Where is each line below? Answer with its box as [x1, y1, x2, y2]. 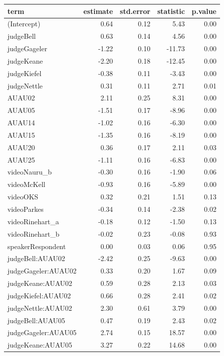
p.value [192, 5, 217, 16]
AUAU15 [7, 129, 35, 140]
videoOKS [7, 191, 38, 202]
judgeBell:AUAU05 [7, 315, 66, 325]
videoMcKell [7, 179, 46, 189]
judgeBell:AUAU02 [7, 253, 66, 264]
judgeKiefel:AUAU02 [7, 290, 71, 300]
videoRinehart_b [7, 228, 60, 239]
